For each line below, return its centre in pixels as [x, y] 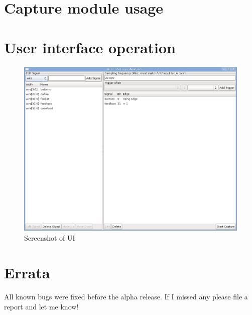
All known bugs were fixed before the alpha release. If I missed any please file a [126, 297]
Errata [27, 272]
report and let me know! [41, 306]
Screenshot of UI [50, 237]
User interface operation [90, 47]
